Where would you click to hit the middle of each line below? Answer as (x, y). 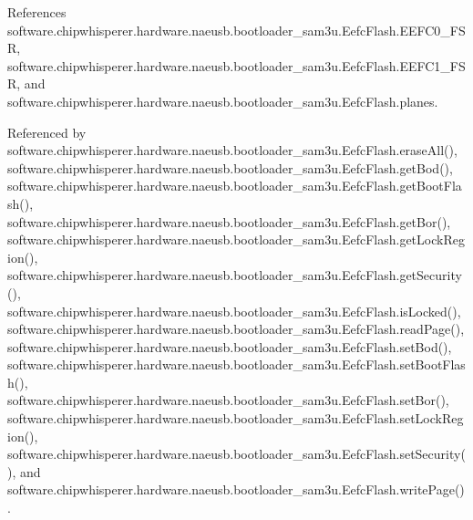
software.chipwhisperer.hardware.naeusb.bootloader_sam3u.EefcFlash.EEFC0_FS (236, 30)
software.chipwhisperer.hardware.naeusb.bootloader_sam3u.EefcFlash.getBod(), (230, 167)
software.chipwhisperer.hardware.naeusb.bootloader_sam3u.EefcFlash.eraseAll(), (232, 150)
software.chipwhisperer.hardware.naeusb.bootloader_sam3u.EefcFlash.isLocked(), (234, 311)
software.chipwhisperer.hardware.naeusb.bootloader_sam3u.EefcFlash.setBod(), (230, 346)
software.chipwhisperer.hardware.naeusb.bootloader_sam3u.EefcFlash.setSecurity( (236, 454)
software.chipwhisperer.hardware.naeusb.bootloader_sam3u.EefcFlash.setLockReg (236, 418)
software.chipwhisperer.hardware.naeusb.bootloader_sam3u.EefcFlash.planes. (223, 101)
